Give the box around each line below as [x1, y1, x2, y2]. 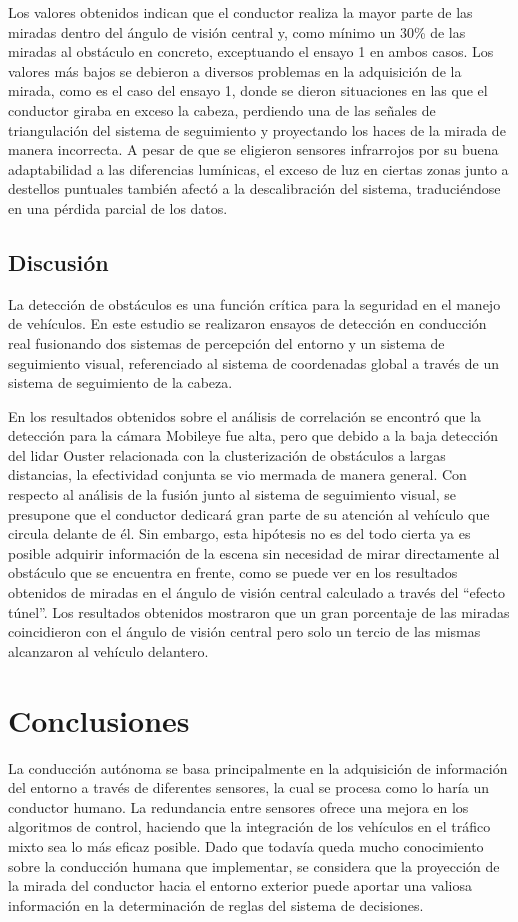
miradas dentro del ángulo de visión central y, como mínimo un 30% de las [8, 21, 466, 42]
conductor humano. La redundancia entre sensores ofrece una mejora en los [8, 796, 469, 817]
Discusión [8, 246, 109, 277]
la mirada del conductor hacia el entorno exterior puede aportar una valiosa [8, 875, 472, 896]
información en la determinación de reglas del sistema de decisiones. [8, 894, 424, 915]
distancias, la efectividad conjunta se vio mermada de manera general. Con [8, 464, 467, 485]
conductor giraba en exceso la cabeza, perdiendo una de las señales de [8, 99, 436, 120]
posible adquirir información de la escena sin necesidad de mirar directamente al [8, 542, 500, 563]
